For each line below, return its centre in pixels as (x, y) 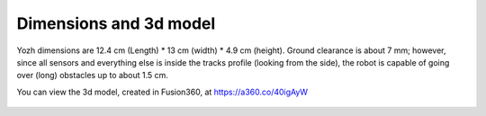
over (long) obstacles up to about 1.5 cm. (92, 76)
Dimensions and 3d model (116, 23)
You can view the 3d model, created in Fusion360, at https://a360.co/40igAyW (162, 92)
